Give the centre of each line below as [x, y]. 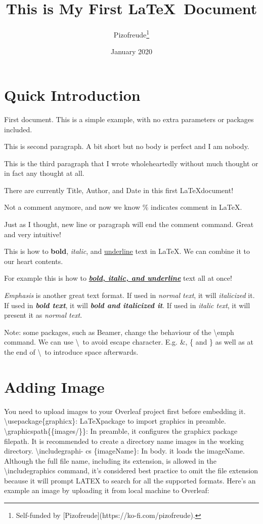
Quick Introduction [72, 95]
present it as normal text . [43, 315]
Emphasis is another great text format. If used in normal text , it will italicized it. [129, 295]
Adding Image [54, 386]
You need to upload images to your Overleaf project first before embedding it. [125, 411]
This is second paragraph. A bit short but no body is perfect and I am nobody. [127, 146]
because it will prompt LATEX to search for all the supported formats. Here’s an [130, 480]
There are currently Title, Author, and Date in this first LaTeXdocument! [119, 190]
